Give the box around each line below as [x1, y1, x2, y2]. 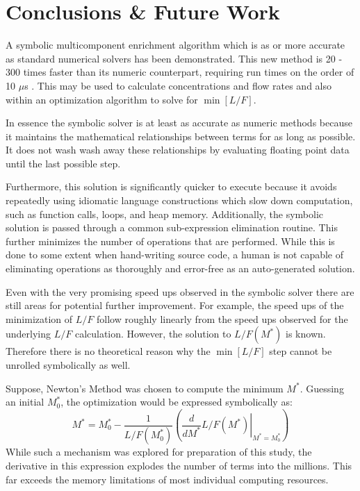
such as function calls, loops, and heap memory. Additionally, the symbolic [6, 206, 324, 221]
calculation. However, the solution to [74, 326, 231, 341]
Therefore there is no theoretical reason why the [6, 344, 211, 358]
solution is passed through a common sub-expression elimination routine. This [6, 220, 338, 235]
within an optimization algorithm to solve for [6, 92, 198, 106]
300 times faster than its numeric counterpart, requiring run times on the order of [6, 65, 354, 79]
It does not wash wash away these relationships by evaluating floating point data [6, 142, 350, 157]
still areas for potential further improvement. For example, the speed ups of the [6, 298, 344, 313]
